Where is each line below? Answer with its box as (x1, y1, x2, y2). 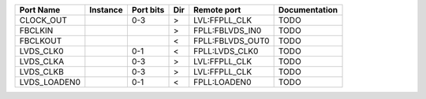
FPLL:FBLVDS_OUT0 (193, 35, 270, 46)
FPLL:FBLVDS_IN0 (193, 25, 262, 35)
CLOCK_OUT (19, 15, 67, 25)
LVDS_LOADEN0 (19, 77, 81, 87)
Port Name (19, 5, 61, 15)
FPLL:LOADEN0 (193, 77, 252, 87)
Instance (89, 5, 124, 15)
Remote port (193, 5, 241, 15)
